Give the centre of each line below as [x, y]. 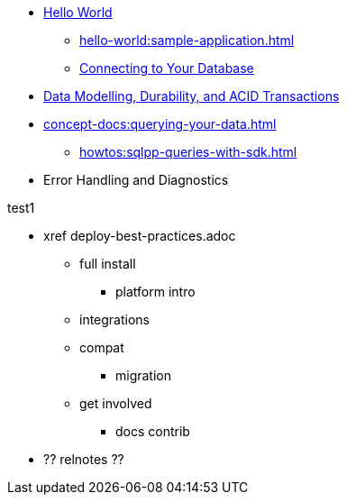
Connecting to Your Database [167, 68]
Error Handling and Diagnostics [136, 180]
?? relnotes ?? [84, 459]
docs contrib [153, 431]
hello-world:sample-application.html [187, 40]
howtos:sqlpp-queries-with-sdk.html [188, 152]
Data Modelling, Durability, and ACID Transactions [192, 96]
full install [108, 264]
